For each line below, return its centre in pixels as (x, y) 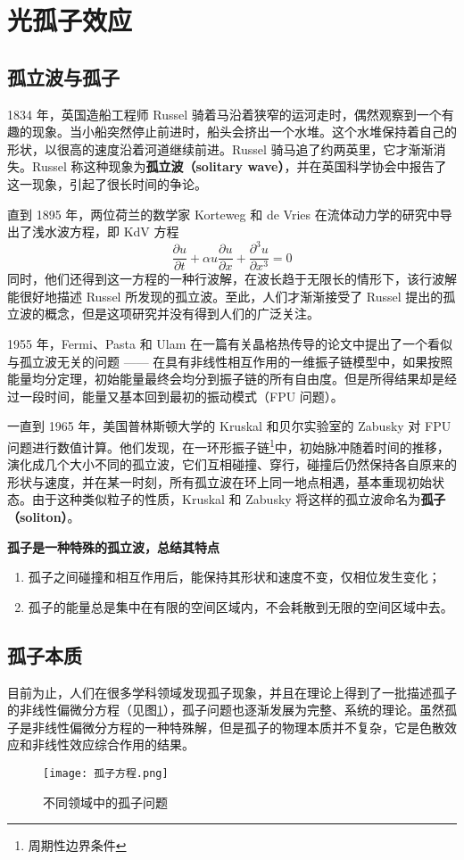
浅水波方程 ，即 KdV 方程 (105, 232)
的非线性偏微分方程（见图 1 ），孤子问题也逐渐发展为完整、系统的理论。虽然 (226, 710)
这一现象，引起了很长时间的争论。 (107, 183)
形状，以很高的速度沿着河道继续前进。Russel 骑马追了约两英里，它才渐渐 (220, 149)
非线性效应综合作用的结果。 (113, 744)
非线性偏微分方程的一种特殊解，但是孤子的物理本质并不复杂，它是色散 (238, 727)
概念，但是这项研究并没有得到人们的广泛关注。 (182, 314)
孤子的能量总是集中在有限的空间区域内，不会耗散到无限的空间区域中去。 (240, 606)
